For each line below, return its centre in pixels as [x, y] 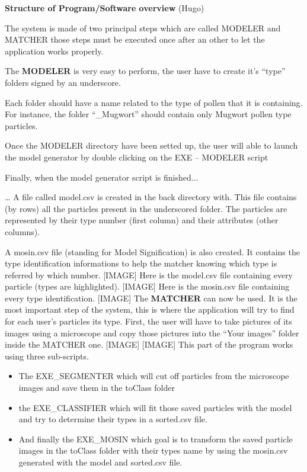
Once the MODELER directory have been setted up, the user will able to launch [151, 145]
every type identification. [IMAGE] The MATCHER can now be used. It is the [151, 298]
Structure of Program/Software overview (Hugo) [105, 8]
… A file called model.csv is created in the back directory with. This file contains [151, 197]
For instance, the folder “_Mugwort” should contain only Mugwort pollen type [148, 114]
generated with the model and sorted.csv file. [100, 462]
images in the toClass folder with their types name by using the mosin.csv [153, 450]
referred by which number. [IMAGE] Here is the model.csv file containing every [149, 274]
